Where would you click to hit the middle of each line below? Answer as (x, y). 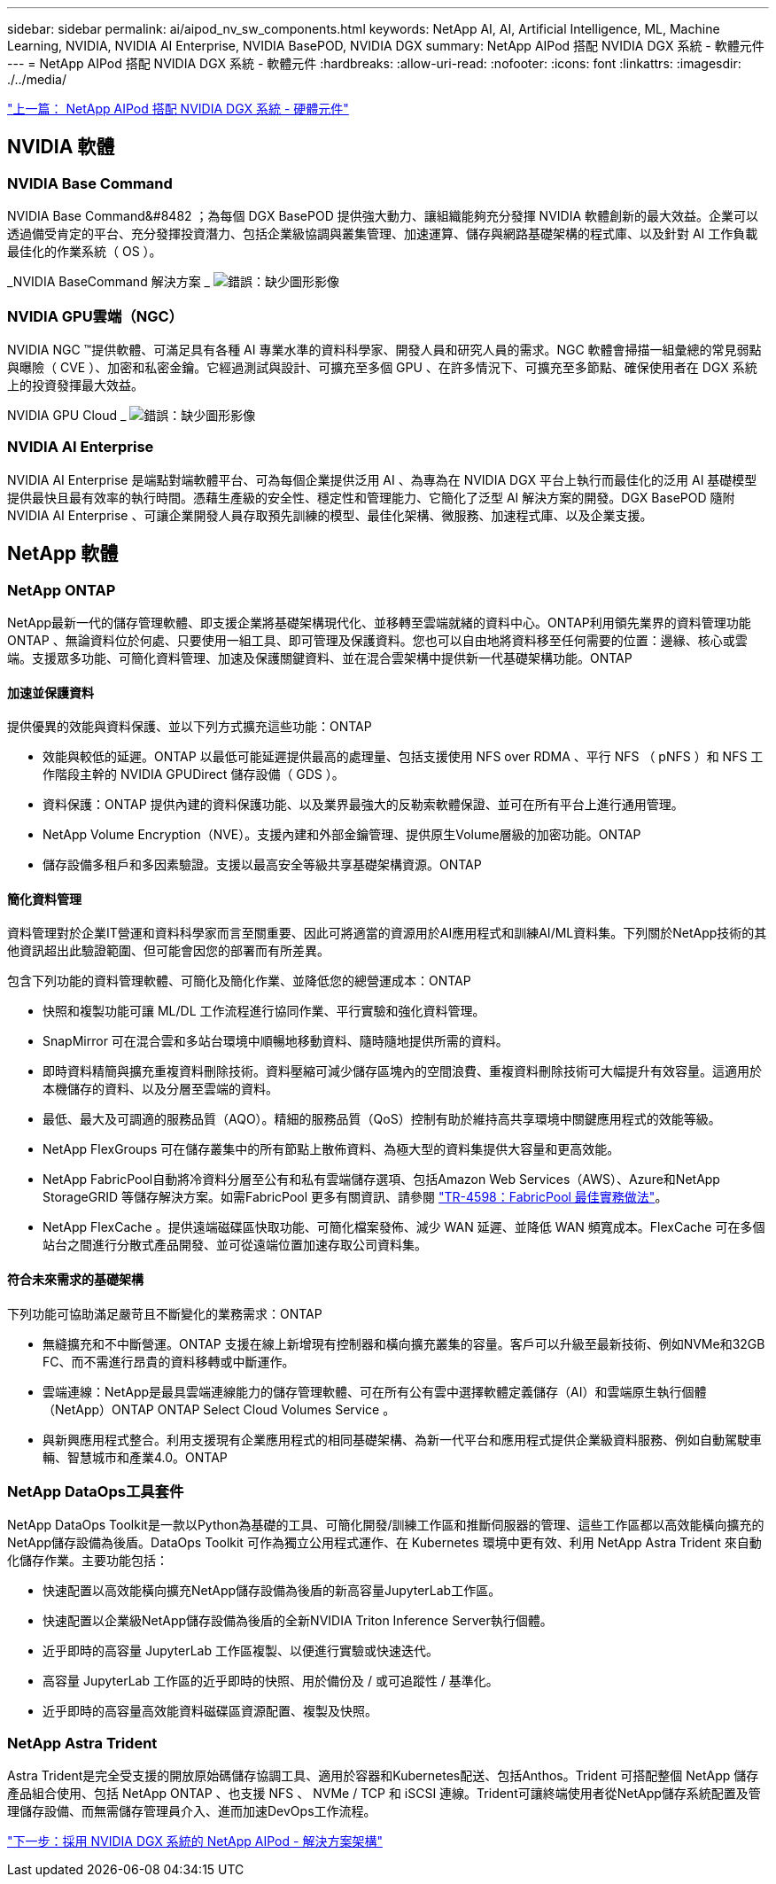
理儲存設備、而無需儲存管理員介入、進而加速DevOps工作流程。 (192, 1811)
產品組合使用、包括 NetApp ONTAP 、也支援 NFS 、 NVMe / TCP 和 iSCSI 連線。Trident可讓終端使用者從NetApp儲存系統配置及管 (384, 1794)
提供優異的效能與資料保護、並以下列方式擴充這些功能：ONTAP (190, 727)
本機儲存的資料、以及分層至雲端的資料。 (160, 1089)
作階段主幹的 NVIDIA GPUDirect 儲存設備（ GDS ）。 (194, 775)
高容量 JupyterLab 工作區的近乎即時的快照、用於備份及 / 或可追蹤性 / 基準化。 (271, 1681)
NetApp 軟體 (63, 554)
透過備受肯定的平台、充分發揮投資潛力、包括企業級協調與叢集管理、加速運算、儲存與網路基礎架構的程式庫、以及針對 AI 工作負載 (383, 234)
